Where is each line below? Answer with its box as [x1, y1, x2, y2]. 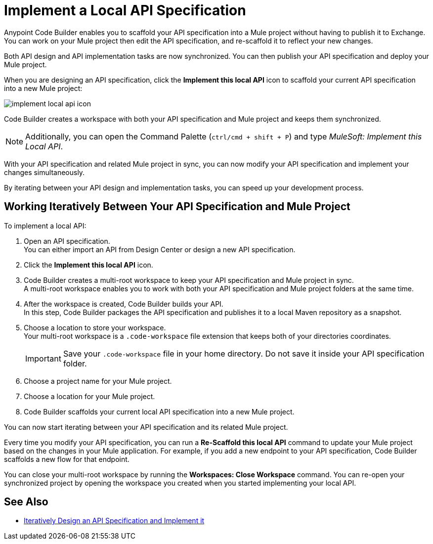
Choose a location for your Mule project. [24, 392, 155, 401]
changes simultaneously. [4, 168, 85, 177]
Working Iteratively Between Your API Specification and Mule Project [4, 200, 350, 213]
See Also [4, 496, 48, 508]
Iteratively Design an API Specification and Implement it [24, 516, 205, 525]
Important [25, 353, 61, 363]
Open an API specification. [24, 236, 110, 245]
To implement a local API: [4, 221, 87, 230]
